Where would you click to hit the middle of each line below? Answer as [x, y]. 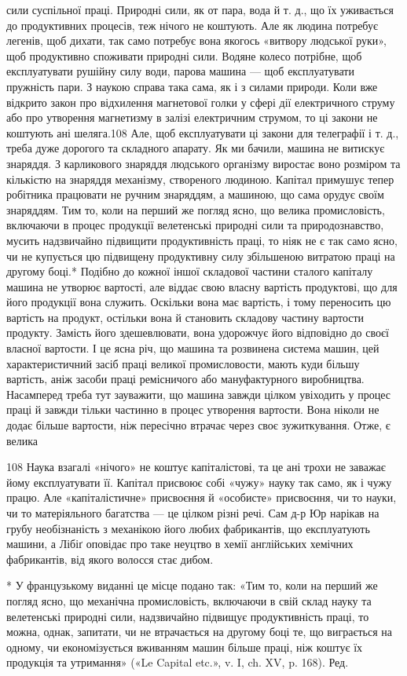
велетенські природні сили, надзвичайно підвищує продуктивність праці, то [188, 616]
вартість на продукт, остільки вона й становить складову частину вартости [185, 317]
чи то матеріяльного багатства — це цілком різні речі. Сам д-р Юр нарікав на [193, 513]
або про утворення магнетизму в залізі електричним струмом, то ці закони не [192, 117]
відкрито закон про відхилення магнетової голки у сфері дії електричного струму [201, 102]
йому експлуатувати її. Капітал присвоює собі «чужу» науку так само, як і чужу [199, 482]
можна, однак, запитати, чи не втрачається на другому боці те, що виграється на [199, 632]
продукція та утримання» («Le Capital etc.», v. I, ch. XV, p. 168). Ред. [178, 662]
